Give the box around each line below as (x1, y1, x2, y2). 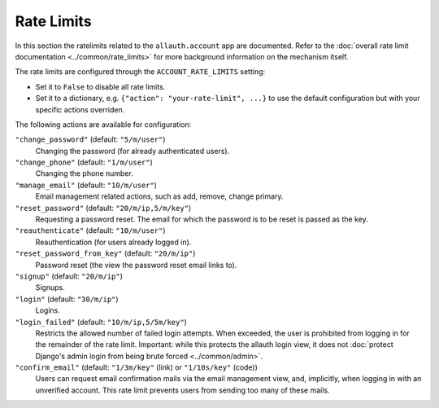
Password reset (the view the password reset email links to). (35, 260, 237, 270)
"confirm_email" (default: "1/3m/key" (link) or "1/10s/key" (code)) (15, 362, 258, 372)
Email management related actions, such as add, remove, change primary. (35, 191, 284, 201)
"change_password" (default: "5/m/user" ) (15, 134, 166, 144)
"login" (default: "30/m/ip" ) (15, 294, 119, 304)
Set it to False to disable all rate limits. (35, 81, 166, 91)
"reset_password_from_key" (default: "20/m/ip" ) (15, 248, 196, 258)
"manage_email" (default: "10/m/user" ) (15, 180, 158, 190)
